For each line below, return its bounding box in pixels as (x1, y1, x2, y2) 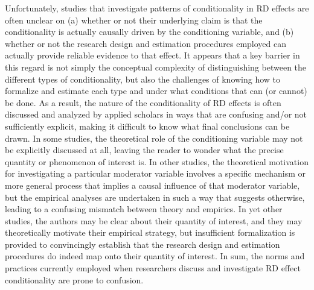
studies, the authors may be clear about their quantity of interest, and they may (5, 214, 303, 227)
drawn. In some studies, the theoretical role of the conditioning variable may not (5, 131, 303, 144)
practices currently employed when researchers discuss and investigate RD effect (5, 262, 301, 274)
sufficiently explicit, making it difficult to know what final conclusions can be (5, 119, 290, 132)
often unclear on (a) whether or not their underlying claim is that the (5, 13, 263, 26)
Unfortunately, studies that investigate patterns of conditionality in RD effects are (5, 2, 309, 14)
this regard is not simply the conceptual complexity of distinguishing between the (5, 60, 307, 73)
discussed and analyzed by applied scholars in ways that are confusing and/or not (5, 108, 307, 121)
